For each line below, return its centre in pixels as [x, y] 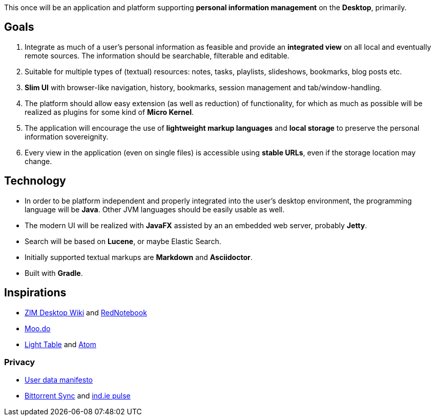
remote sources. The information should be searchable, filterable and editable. [157, 55]
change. [38, 161]
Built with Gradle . [54, 273]
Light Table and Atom [60, 344]
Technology [35, 181]
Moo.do [38, 328]
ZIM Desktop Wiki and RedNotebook [86, 312]
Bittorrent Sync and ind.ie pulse [78, 396]
